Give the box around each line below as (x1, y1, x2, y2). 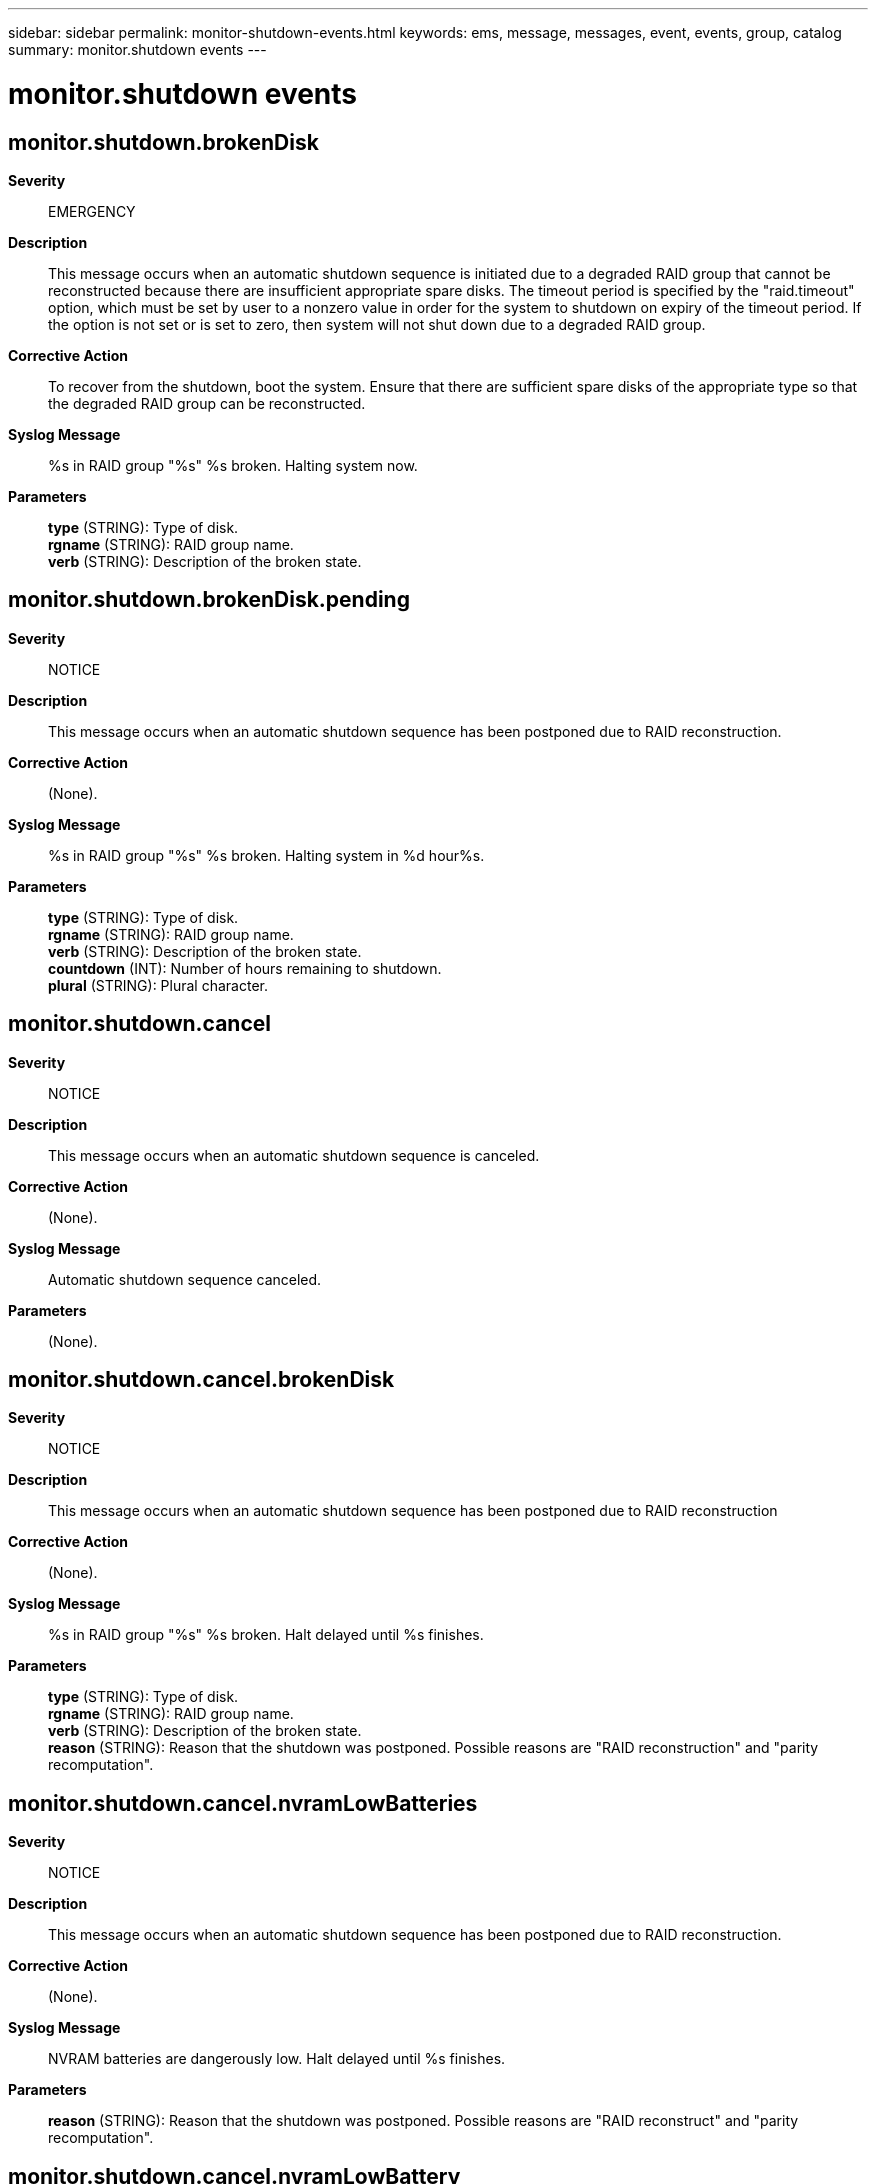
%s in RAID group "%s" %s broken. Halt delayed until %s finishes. (48, 1626, 484, 1644)
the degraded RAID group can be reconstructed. (48, 394, 366, 412)
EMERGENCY (48, 202, 136, 220)
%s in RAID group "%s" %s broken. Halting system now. (48, 456, 418, 474)
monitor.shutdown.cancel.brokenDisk (8, 1367, 395, 1393)
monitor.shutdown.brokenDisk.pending (8, 587, 410, 613)
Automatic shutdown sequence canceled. (48, 1270, 322, 1288)
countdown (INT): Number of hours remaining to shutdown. (48, 959, 442, 977)
